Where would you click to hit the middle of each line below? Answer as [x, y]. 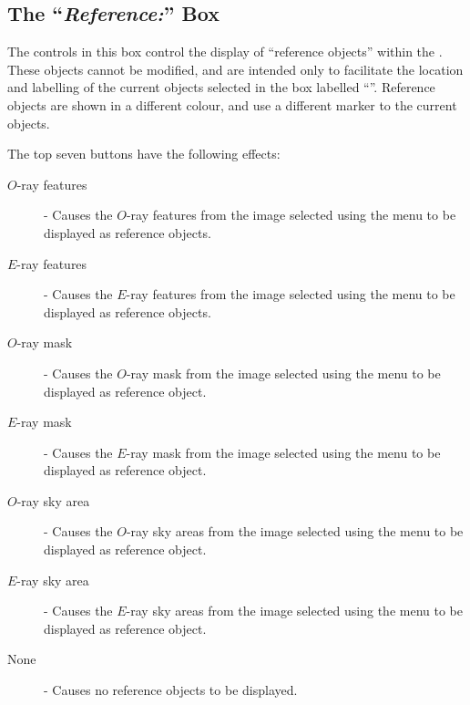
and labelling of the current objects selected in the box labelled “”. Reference [221, 87]
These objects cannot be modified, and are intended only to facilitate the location [235, 69]
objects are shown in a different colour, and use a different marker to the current [232, 104]
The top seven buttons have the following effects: [144, 154]
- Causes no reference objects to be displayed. [171, 690]
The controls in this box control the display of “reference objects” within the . [225, 52]
